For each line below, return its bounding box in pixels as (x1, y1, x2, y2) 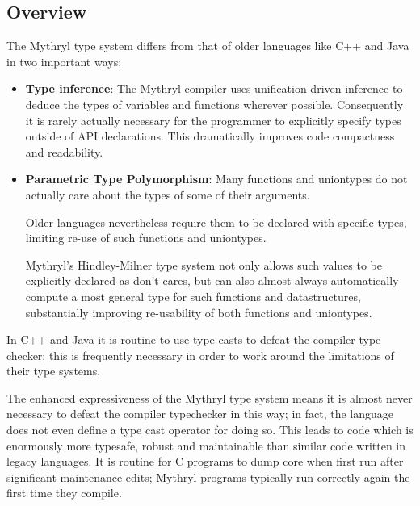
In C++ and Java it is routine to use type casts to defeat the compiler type (6, 331, 381, 348)
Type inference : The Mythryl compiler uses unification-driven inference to (25, 80, 403, 97)
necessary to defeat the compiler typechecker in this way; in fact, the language (6, 405, 394, 422)
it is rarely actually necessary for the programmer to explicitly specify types (25, 111, 401, 128)
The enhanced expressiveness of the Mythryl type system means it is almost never (6, 389, 413, 406)
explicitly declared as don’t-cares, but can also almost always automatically (25, 272, 399, 289)
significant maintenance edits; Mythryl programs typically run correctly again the (6, 468, 410, 485)
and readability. (25, 143, 103, 160)
